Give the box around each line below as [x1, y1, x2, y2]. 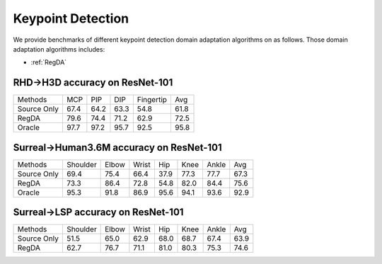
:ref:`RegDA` [30, 58, 67, 67]
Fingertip [137, 95, 168, 105]
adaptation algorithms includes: [13, 45, 105, 53]
